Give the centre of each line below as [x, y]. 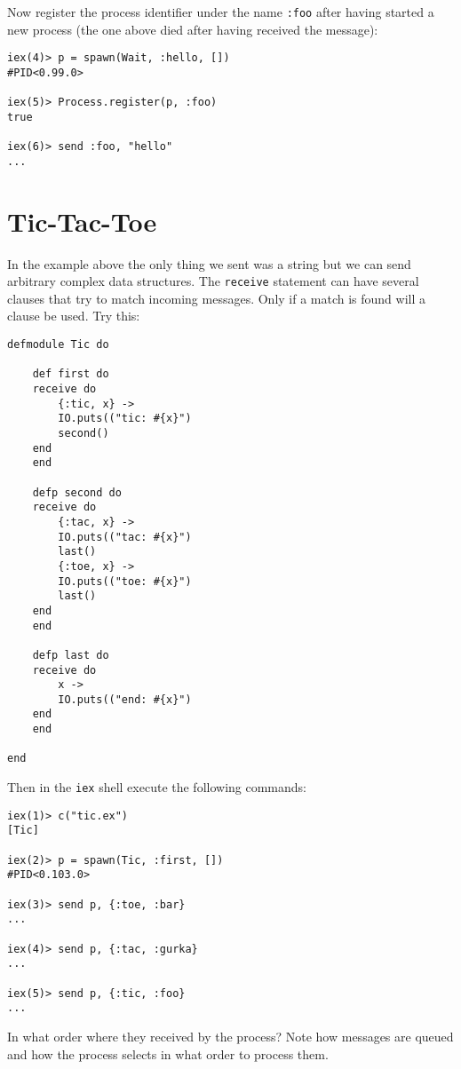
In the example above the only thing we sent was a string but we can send [209, 263]
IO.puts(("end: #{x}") [125, 699]
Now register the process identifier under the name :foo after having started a [221, 12]
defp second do [77, 492]
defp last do [71, 655]
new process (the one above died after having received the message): [193, 29]
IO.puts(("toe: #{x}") [125, 581]
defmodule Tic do [58, 345]
